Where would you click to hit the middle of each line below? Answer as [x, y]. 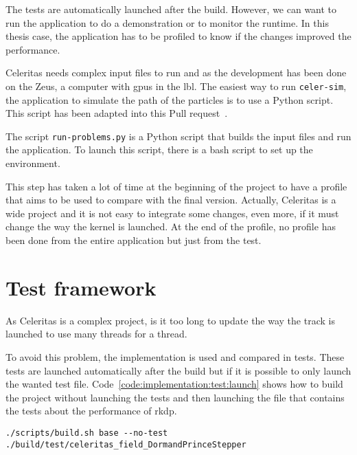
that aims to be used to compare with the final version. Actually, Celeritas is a [171, 200]
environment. [33, 163]
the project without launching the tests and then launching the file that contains [175, 397]
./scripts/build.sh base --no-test [87, 433]
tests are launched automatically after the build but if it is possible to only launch [178, 370]
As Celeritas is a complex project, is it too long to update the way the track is [170, 320]
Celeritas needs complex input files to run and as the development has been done [176, 73]
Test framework [81, 287]
